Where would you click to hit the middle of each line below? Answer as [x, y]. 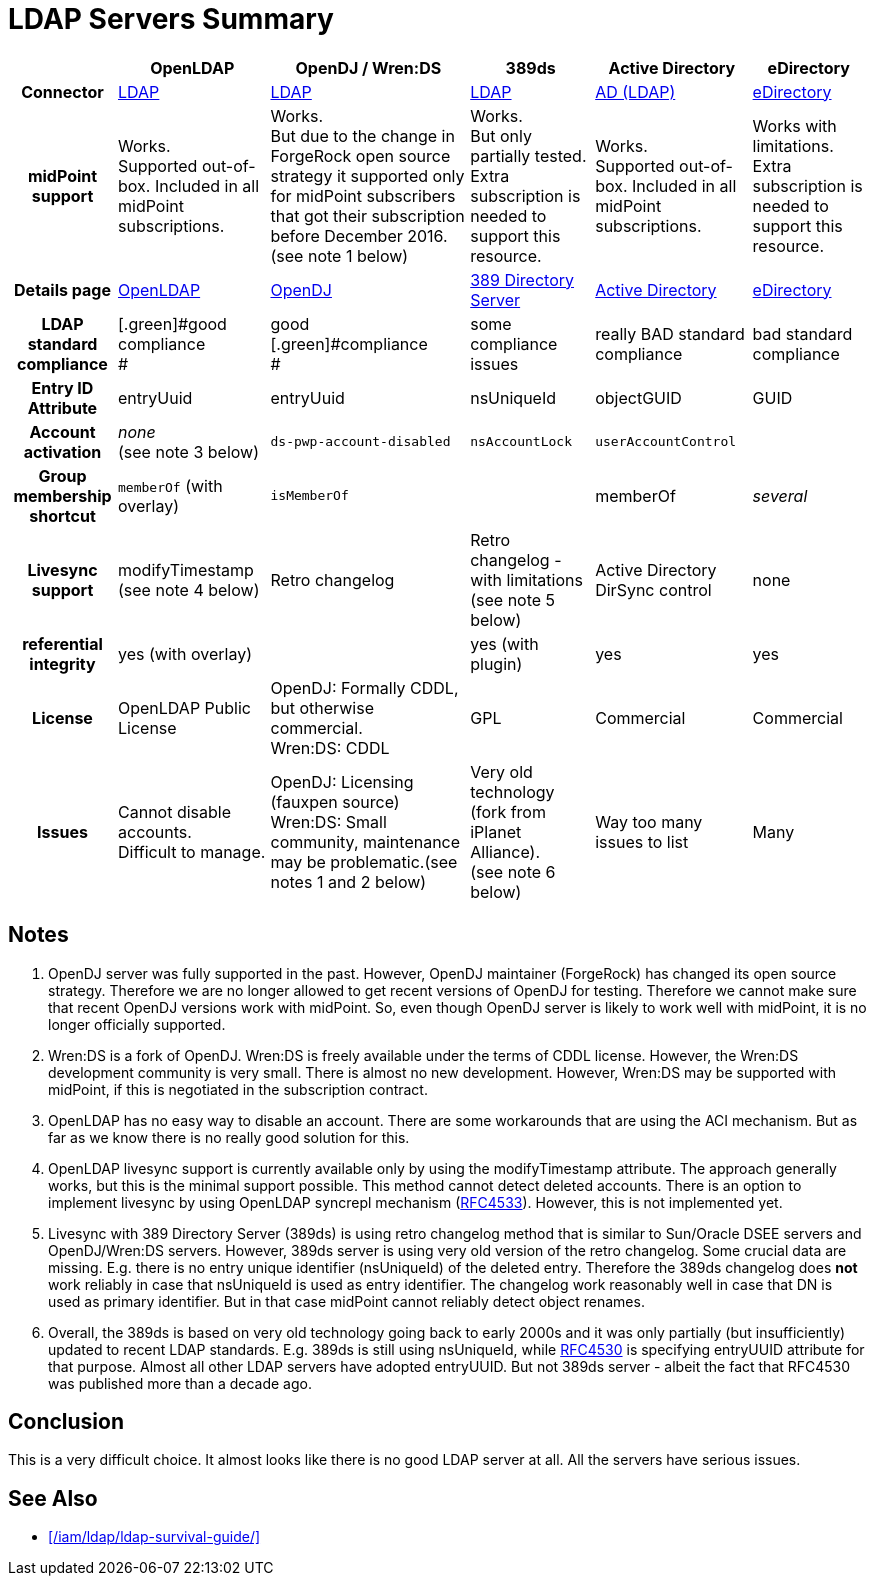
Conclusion [66, 1422]
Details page [62, 289]
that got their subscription [367, 215]
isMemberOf [309, 496]
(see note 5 [513, 599]
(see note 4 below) [189, 589]
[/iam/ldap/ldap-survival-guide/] [154, 1537]
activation [62, 451]
